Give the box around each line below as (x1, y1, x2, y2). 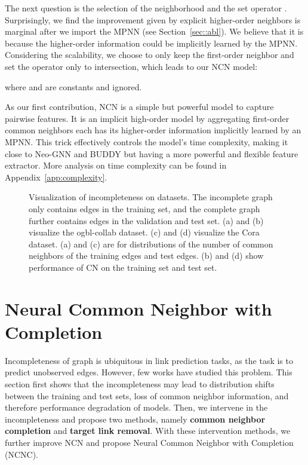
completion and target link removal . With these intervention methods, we (5, 424, 291, 437)
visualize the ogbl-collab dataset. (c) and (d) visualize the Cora (29, 226, 260, 238)
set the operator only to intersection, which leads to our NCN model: (5, 60, 258, 72)
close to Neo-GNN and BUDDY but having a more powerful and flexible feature (5, 147, 298, 160)
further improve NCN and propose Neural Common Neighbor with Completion (5, 436, 294, 448)
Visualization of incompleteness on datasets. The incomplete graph (29, 191, 273, 203)
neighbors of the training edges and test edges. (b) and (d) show (29, 249, 264, 262)
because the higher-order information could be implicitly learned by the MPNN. (5, 36, 298, 49)
